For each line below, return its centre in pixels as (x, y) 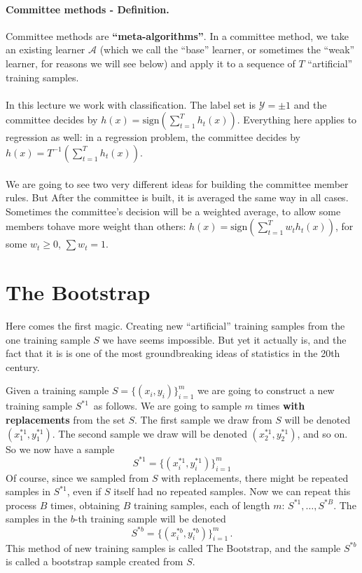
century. (23, 366)
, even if (84, 491)
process (21, 505)
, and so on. (322, 433)
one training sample (48, 339)
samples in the (37, 519)
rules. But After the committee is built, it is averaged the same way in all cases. (177, 197)
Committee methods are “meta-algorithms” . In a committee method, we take (177, 35)
